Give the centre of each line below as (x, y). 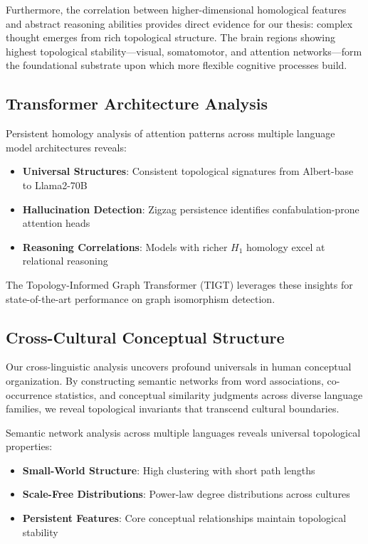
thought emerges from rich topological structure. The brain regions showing (170, 37)
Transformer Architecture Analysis (137, 103)
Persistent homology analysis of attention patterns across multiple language (170, 133)
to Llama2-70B (55, 185)
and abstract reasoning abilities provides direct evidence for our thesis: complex (179, 23)
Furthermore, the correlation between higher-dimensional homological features (176, 9)
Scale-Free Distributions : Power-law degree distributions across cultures (186, 494)
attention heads (56, 223)
